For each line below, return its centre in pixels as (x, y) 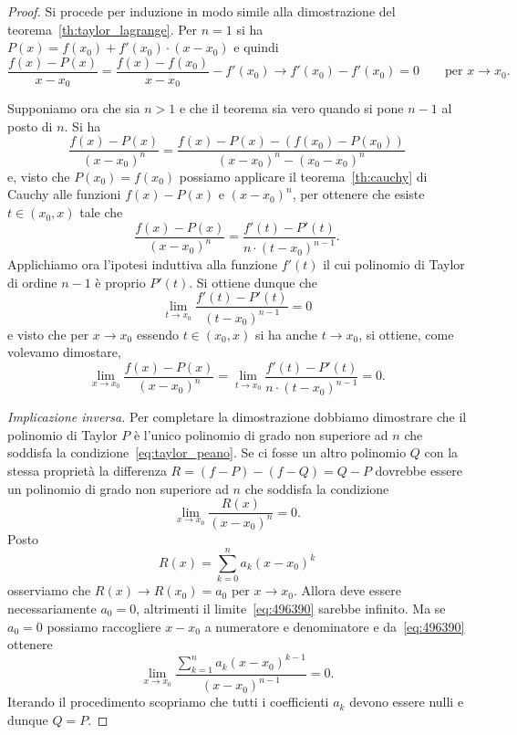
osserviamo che (49, 590)
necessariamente (52, 608)
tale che (101, 212)
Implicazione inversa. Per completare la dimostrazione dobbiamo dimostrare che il (237, 417)
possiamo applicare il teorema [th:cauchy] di (303, 176)
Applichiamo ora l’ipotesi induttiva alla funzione (143, 264)
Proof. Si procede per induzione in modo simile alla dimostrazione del (202, 11)
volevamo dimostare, (64, 352)
